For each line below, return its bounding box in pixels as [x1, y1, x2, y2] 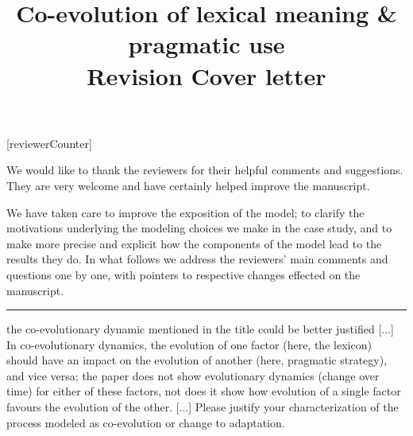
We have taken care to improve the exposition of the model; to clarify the [6, 204, 365, 220]
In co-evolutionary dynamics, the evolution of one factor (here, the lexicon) [6, 336, 372, 352]
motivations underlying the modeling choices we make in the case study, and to [6, 220, 392, 236]
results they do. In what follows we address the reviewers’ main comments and [6, 251, 388, 267]
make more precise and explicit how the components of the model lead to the [6, 235, 382, 251]
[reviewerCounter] [6, 134, 92, 151]
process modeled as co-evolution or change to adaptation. [6, 414, 285, 430]
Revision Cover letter [87, 59, 326, 91]
